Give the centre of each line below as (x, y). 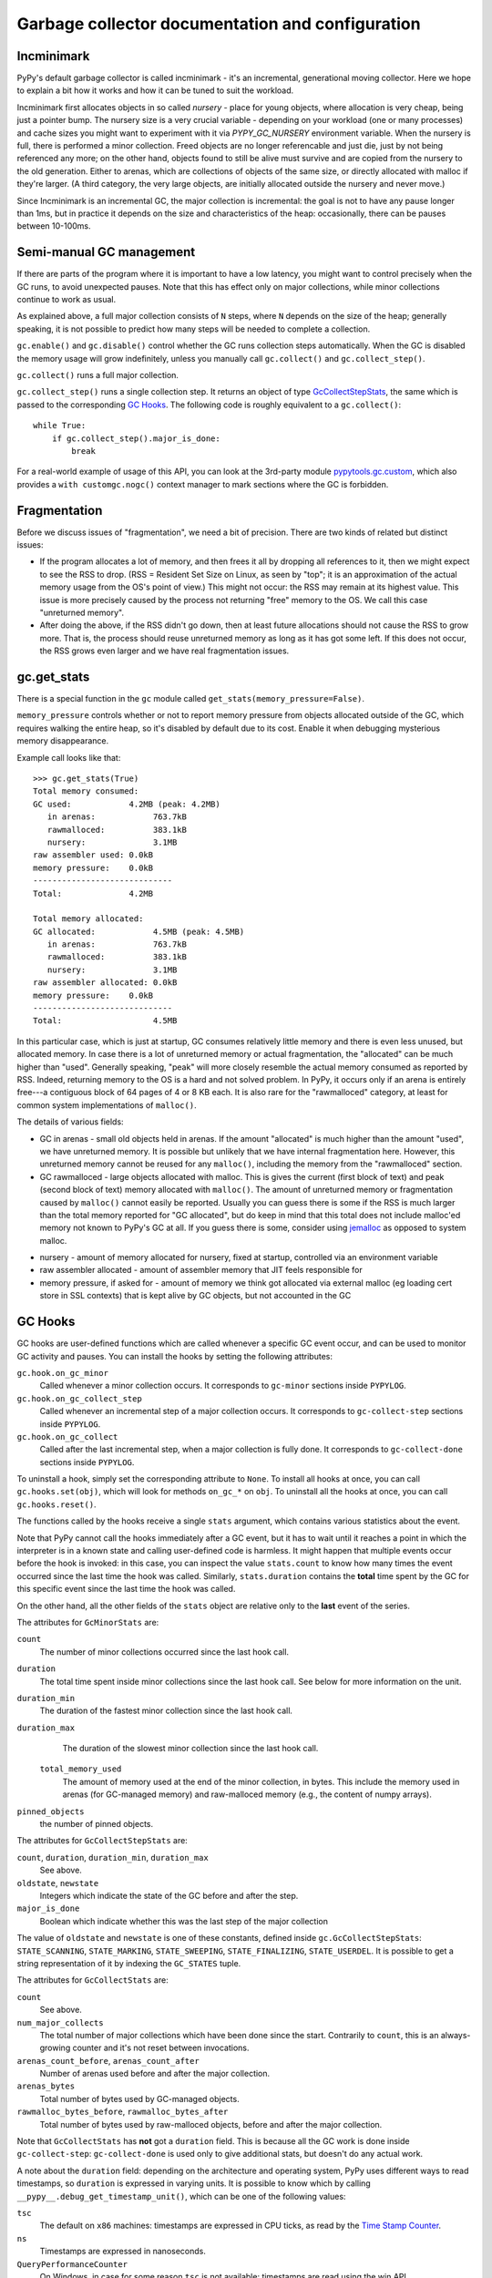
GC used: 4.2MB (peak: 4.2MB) (127, 804)
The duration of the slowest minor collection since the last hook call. (190, 1749)
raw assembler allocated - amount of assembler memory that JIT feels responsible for (201, 1270)
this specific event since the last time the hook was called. (126, 1589)
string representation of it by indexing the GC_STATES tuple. (129, 1963)
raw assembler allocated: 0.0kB (105, 983)
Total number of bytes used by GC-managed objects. (140, 2098)
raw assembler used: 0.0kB (93, 855)
